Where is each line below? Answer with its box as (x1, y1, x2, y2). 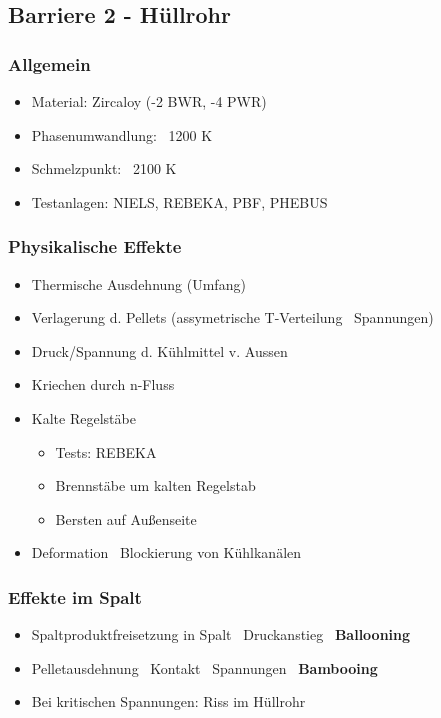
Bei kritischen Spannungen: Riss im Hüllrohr (31, 691, 306, 712)
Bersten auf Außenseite (55, 508, 197, 529)
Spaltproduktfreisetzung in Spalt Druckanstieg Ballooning (31, 624, 411, 645)
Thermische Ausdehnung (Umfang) (31, 273, 246, 294)
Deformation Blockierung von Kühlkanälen (31, 542, 302, 563)
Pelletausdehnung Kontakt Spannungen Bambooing (31, 657, 378, 678)
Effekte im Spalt (8, 584, 142, 609)
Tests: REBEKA (55, 441, 157, 462)
